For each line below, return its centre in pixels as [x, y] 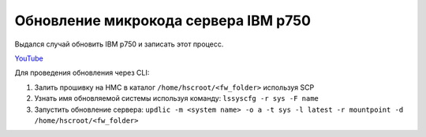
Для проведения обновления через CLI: [82, 73]
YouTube [29, 58]
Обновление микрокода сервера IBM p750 [163, 20]
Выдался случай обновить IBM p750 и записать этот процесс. [119, 44]
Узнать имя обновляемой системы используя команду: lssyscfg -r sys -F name [176, 98]
